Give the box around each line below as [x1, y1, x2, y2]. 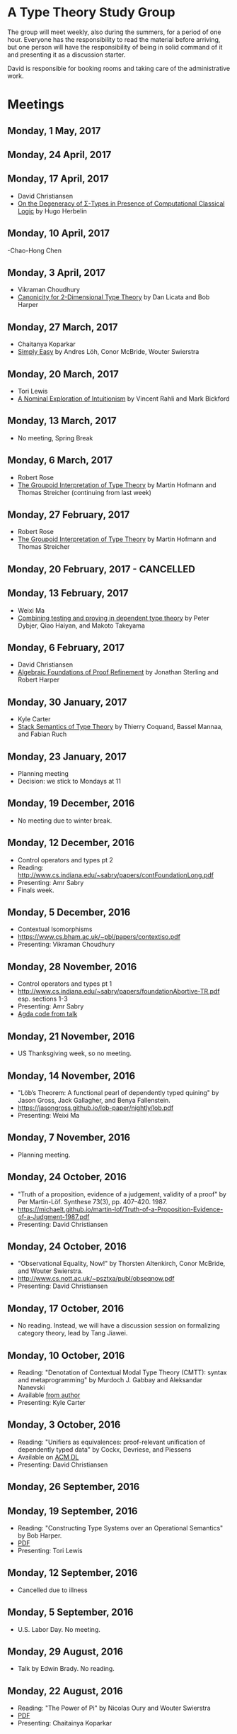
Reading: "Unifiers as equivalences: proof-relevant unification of [17, 1438, 206, 1446]
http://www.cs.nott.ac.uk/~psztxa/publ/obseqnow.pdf [17, 1274, 175, 1283]
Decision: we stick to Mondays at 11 [17, 777, 122, 786]
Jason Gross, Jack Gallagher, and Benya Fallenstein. [17, 1096, 171, 1104]
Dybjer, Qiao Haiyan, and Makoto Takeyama [17, 621, 145, 630]
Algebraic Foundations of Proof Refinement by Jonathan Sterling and [17, 668, 219, 677]
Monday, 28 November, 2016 [7, 960, 137, 972]
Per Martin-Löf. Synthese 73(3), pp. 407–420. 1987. [17, 1197, 168, 1206]
